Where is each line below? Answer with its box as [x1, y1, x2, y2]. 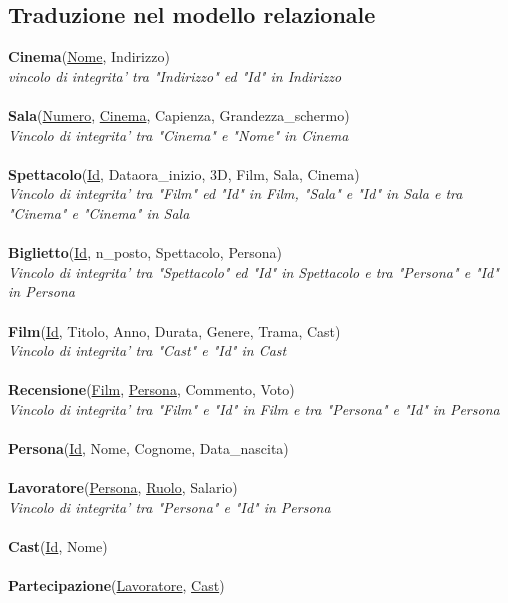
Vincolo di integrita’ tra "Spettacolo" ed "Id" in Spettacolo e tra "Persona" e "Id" [8, 261, 499, 282]
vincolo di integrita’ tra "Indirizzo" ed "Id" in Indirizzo [8, 65, 342, 86]
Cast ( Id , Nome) [8, 536, 108, 557]
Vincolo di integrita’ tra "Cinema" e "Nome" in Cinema [8, 124, 349, 145]
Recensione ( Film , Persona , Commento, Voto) [8, 379, 295, 400]
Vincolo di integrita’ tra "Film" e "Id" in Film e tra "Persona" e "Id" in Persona [8, 398, 500, 419]
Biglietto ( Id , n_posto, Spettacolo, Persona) [8, 242, 283, 263]
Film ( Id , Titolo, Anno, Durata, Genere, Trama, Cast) [8, 320, 341, 341]
